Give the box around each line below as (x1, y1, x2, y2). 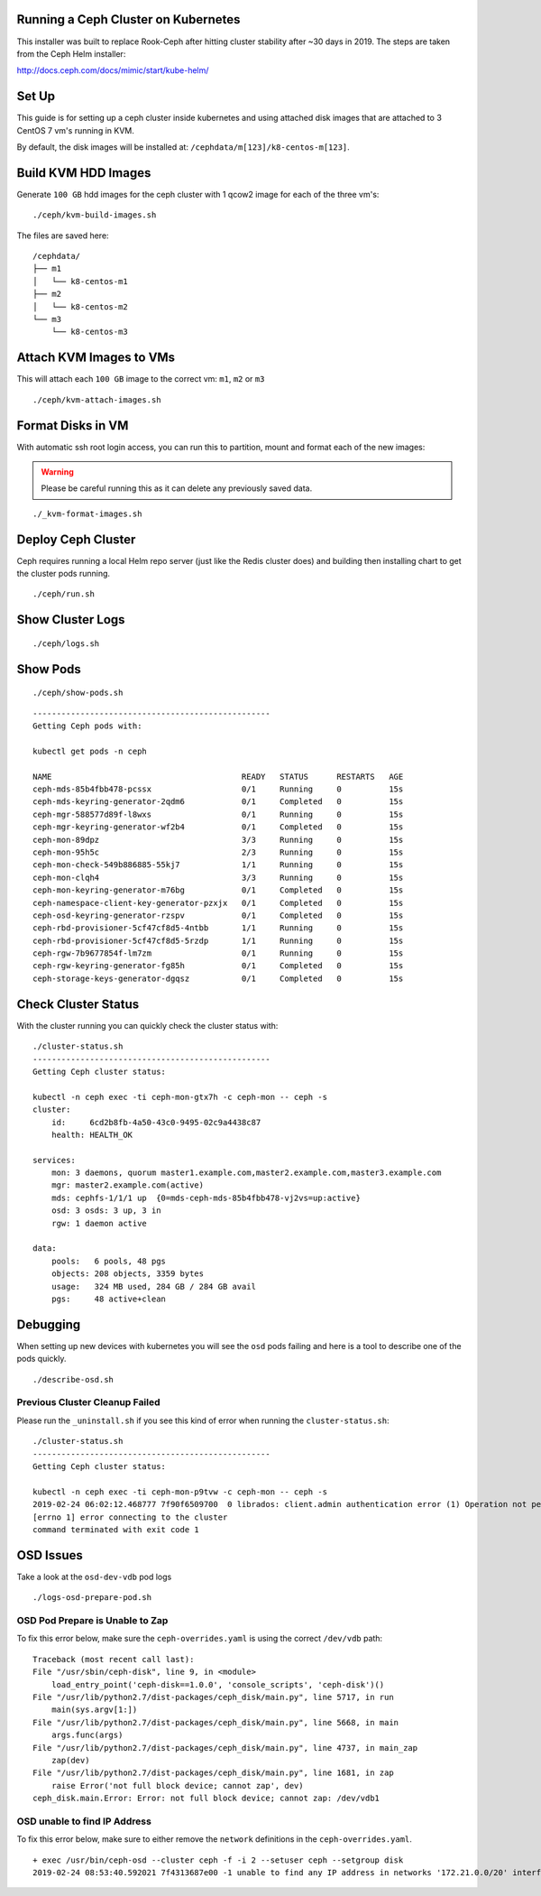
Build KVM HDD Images (16, 165, 151, 180)
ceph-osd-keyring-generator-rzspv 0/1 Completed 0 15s (32, 910, 404, 920)
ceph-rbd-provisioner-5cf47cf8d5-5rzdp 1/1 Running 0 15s (32, 935, 404, 946)
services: (32, 1155, 76, 1165)
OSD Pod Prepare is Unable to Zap (16, 1614, 169, 1626)
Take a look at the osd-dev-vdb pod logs (16, 1571, 172, 1582)
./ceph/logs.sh (32, 638, 100, 649)
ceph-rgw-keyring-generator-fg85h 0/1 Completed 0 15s (32, 961, 404, 971)
